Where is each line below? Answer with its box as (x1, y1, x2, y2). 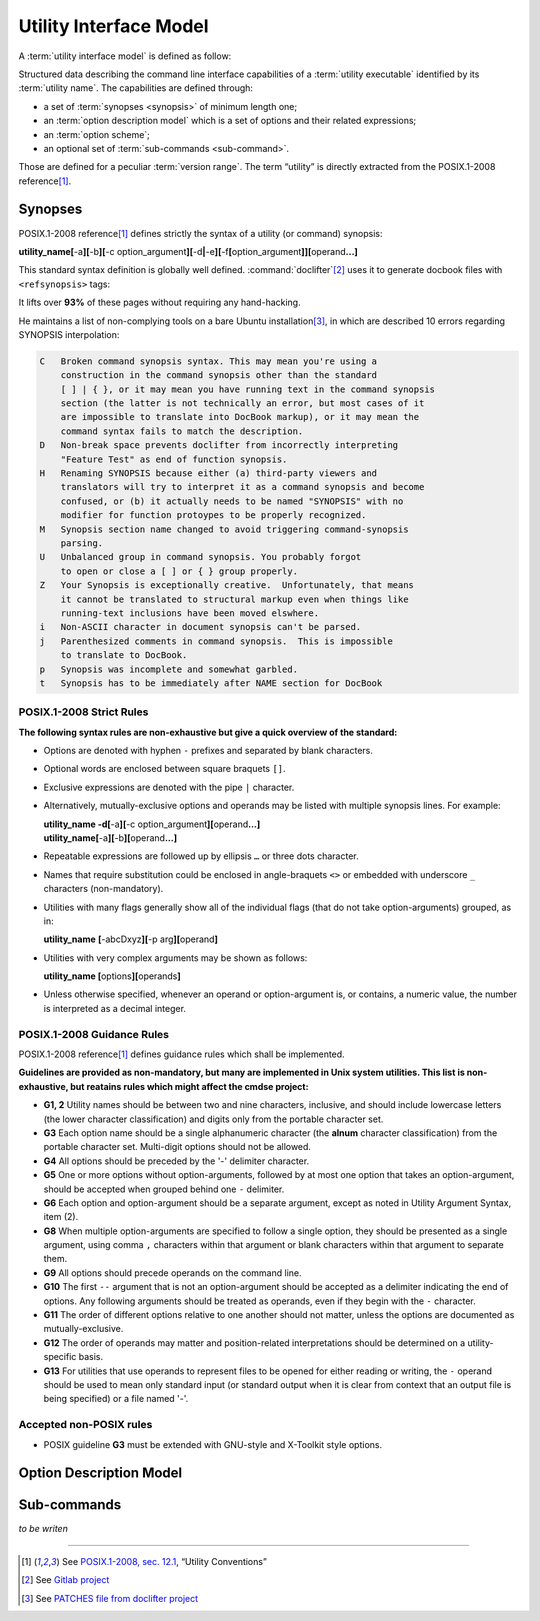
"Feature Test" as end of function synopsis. (60, 453, 288, 465)
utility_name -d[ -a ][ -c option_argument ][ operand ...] (43, 818, 261, 830)
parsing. (60, 537, 104, 549)
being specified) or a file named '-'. (43, 1393, 189, 1405)
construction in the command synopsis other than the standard (60, 370, 378, 381)
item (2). (43, 1211, 79, 1223)
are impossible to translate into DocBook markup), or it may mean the (60, 411, 420, 423)
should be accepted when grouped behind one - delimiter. (43, 1183, 285, 1195)
